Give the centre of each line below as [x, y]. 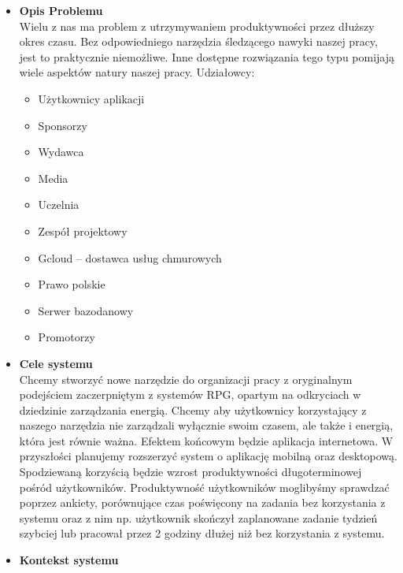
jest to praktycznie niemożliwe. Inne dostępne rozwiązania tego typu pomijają [207, 56]
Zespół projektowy [83, 231]
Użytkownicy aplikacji [91, 98]
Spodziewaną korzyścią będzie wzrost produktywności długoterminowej [190, 472]
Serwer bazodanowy [86, 310]
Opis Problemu [61, 10]
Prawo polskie [72, 284]
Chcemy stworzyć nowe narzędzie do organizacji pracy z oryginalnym [186, 379]
